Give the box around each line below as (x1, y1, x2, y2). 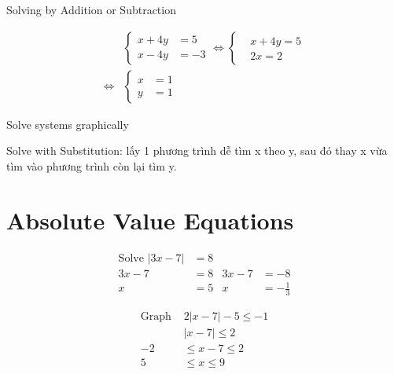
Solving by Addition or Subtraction (6, 2, 176, 17)
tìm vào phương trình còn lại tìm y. (6, 157, 177, 174)
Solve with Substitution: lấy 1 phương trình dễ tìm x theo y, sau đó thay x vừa (6, 142, 388, 159)
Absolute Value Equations (6, 203, 294, 236)
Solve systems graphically (6, 115, 129, 132)
